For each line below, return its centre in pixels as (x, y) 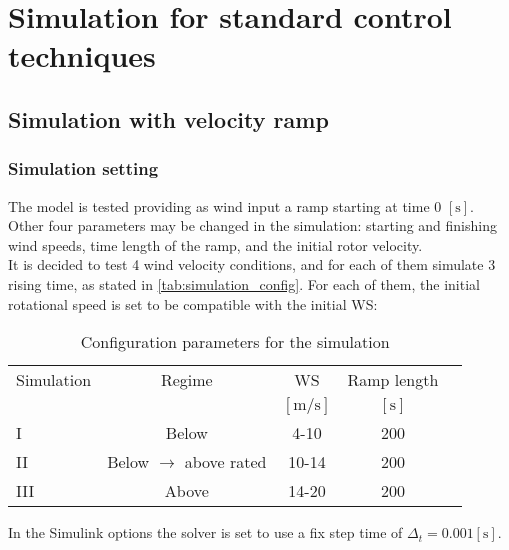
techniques (82, 55)
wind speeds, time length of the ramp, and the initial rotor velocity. (215, 244)
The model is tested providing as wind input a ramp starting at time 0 (225, 205)
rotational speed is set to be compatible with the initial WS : (193, 303)
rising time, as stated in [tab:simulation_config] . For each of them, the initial (244, 283)
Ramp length (393, 380)
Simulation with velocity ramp (168, 118)
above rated (225, 462)
